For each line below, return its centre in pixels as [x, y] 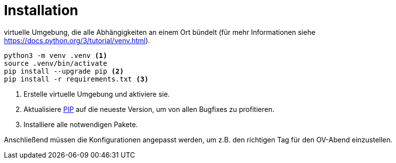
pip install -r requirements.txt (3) [76, 79]
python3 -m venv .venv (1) [56, 55]
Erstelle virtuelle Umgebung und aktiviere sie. [97, 94]
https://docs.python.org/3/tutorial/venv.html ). [77, 40]
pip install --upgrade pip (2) [64, 71]
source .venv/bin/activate [56, 63]
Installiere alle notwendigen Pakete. [81, 124]
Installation [41, 10]
